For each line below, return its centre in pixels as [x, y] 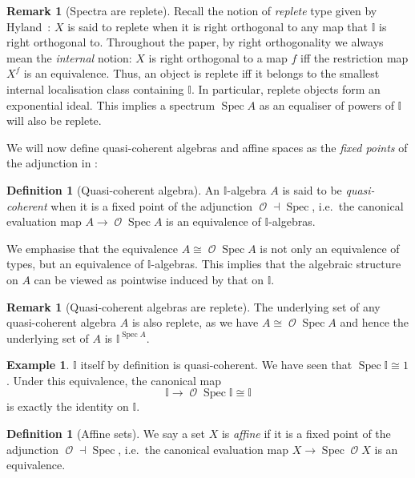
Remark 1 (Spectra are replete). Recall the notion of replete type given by [192, 10]
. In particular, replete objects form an [286, 88]
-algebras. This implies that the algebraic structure [276, 264]
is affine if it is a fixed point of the [306, 434]
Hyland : [29, 26]
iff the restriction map [355, 57]
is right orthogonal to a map [218, 57]
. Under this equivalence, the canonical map [114, 380]
